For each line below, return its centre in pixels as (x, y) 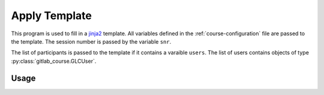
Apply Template (52, 16)
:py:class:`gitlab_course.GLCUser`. (54, 61)
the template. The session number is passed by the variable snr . (91, 41)
